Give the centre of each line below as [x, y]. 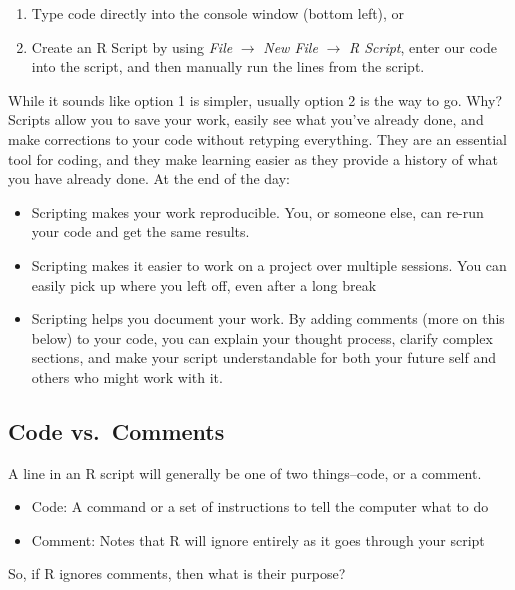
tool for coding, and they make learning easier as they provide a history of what [253, 158]
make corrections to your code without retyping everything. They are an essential [257, 138]
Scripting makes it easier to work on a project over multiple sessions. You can [269, 264]
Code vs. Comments [116, 430]
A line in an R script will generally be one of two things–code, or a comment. [245, 472]
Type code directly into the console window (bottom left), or [218, 13]
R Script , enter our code [423, 46]
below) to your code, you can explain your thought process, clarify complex [262, 337]
